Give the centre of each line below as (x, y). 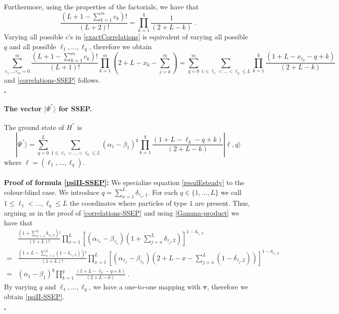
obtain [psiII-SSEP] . (34, 297)
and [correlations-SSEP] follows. (52, 79)
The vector (23, 108)
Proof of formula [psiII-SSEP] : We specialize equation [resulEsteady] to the (124, 182)
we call (231, 192)
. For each (163, 192)
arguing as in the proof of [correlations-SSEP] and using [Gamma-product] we (122, 213)
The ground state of (34, 127)
